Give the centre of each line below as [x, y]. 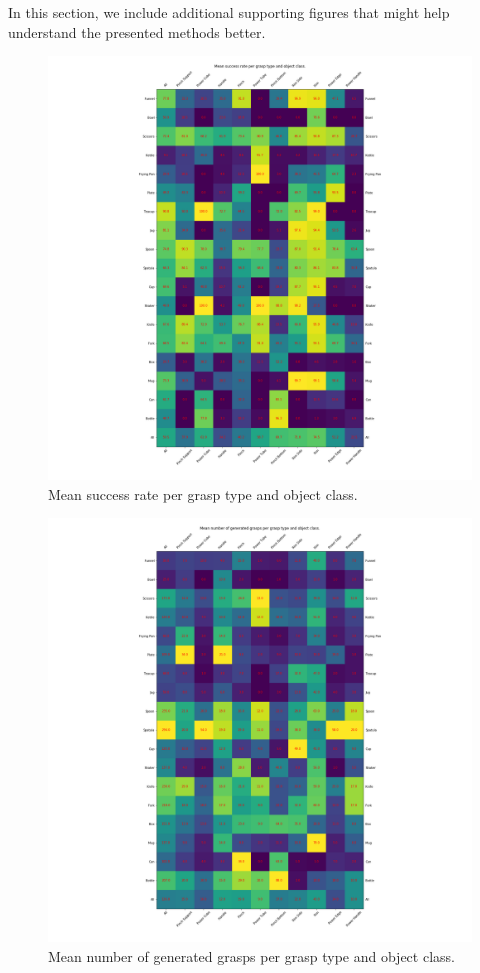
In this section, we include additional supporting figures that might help [229, 12]
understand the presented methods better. [137, 31]
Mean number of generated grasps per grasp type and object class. [251, 955]
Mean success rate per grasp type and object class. [203, 493]
